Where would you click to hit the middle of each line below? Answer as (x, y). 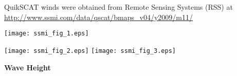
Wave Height (28, 67)
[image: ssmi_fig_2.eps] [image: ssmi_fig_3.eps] (90, 51)
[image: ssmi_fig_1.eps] (47, 34)
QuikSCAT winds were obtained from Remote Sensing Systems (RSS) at (118, 7)
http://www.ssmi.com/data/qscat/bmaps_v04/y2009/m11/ (99, 17)
